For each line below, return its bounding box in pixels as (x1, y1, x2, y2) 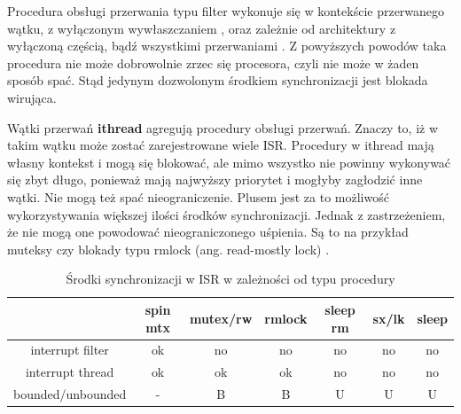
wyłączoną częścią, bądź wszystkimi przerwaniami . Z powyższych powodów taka (7, 36, 447, 55)
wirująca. (7, 88, 57, 106)
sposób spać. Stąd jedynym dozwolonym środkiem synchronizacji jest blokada (7, 71, 428, 90)
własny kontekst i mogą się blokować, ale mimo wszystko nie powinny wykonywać (7, 152, 451, 171)
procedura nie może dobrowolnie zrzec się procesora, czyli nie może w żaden (7, 53, 419, 72)
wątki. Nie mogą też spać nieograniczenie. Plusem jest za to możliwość (7, 187, 389, 206)
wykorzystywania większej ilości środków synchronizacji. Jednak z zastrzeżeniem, (7, 205, 446, 223)
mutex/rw (189, 309, 253, 327)
